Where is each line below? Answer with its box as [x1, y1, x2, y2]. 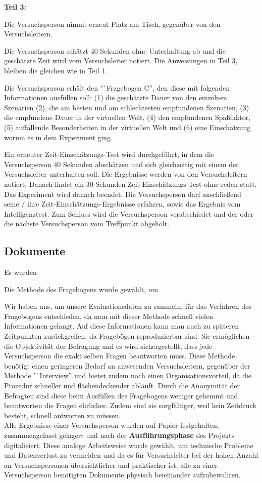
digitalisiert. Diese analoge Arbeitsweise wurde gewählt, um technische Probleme [4, 439, 253, 450]
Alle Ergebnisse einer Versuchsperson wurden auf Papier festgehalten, [4, 420, 219, 430]
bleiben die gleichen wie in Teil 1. [4, 65, 108, 75]
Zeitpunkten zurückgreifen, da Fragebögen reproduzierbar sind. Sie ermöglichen [4, 331, 250, 341]
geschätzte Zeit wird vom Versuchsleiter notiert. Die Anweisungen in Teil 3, [4, 55, 238, 66]
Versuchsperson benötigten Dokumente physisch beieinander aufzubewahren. [4, 469, 241, 480]
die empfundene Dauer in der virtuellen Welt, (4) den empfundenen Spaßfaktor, [4, 112, 251, 123]
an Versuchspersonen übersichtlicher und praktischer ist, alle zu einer [4, 459, 218, 470]
